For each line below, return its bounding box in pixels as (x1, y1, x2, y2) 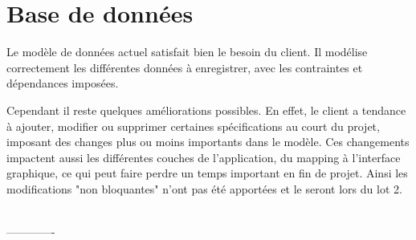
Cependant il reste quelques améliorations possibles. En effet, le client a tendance (6, 101, 406, 118)
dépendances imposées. (6, 75, 119, 92)
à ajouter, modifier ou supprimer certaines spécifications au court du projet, (6, 117, 380, 134)
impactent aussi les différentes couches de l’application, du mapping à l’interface (6, 148, 401, 165)
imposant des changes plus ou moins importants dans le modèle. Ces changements (6, 133, 410, 150)
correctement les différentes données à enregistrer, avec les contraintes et (6, 59, 363, 75)
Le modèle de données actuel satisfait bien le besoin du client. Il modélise (6, 43, 368, 60)
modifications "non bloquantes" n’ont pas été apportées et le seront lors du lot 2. (6, 180, 402, 197)
